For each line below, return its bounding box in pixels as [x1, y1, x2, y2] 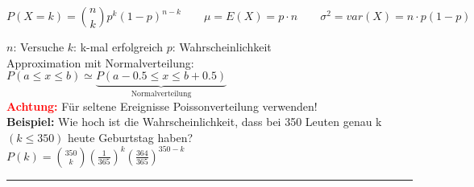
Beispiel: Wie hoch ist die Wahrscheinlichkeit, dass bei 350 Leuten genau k [6, 113, 382, 130]
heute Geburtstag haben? [68, 128, 193, 145]
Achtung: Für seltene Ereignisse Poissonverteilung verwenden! [6, 97, 318, 114]
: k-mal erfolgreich [73, 39, 164, 55]
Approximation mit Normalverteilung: [6, 54, 194, 71]
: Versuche [13, 39, 64, 55]
